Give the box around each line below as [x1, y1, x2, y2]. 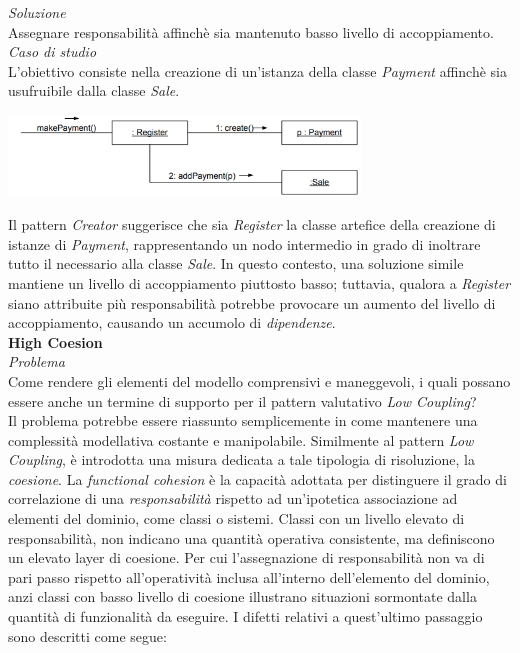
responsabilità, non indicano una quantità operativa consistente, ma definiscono [8, 527, 495, 548]
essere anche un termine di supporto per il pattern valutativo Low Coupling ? [8, 390, 477, 411]
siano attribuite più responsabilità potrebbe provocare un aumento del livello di [8, 292, 496, 313]
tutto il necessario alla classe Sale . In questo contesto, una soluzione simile [8, 253, 464, 274]
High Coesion [8, 331, 103, 352]
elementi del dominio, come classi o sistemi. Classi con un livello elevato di [8, 508, 465, 529]
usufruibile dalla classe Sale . [8, 80, 180, 101]
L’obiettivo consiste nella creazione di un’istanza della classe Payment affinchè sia [8, 60, 508, 81]
